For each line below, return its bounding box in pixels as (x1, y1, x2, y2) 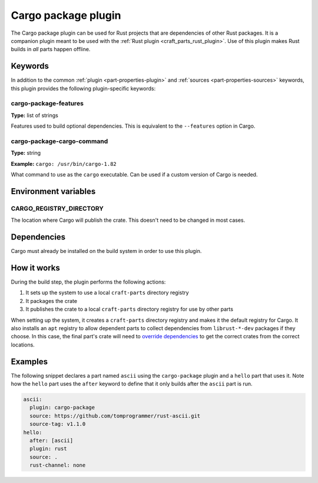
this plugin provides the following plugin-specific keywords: (11, 85, 156, 92)
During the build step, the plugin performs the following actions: (11, 278, 166, 285)
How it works (11, 262, 60, 273)
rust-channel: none (29, 462, 86, 469)
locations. (11, 341, 35, 348)
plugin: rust (29, 445, 67, 452)
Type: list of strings (11, 112, 58, 119)
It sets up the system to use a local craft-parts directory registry (25, 289, 189, 297)
